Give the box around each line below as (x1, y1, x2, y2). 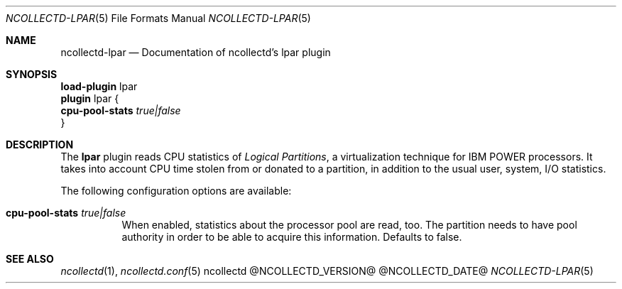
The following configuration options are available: (60, 185, 292, 197)
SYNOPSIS (6, 68, 58, 80)
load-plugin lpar (60, 80, 138, 92)
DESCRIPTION (6, 138, 74, 151)
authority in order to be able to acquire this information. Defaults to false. (121, 231, 462, 243)
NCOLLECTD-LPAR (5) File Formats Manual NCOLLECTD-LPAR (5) (6, 12, 311, 24)
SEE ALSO (6, 253, 54, 265)
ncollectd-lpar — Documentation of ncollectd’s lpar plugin (60, 46, 331, 58)
